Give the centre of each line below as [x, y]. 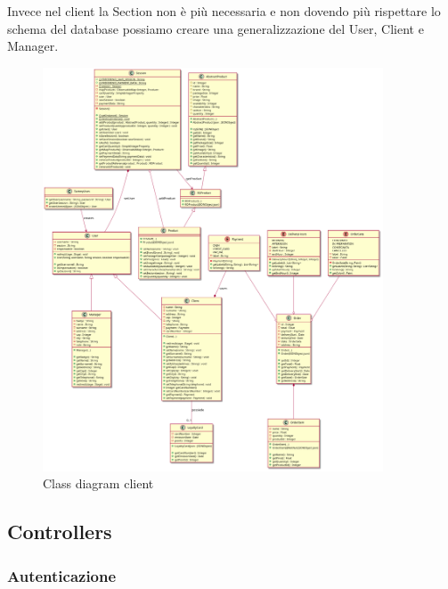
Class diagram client [98, 483]
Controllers [60, 532]
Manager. [33, 46]
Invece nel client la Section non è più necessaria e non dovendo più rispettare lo [224, 11]
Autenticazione [62, 575]
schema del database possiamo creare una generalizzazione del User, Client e [216, 28]
